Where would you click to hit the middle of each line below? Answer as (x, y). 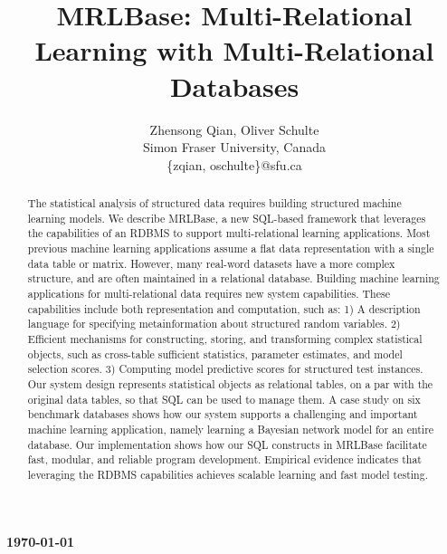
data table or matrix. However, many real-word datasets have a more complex (211, 263)
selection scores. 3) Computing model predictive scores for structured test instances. (225, 369)
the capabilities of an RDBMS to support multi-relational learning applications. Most (229, 233)
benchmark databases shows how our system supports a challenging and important (223, 414)
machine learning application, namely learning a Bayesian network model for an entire (231, 429)
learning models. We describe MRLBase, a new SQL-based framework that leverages (227, 218)
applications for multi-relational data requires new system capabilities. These (209, 294)
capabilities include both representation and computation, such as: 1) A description (224, 308)
